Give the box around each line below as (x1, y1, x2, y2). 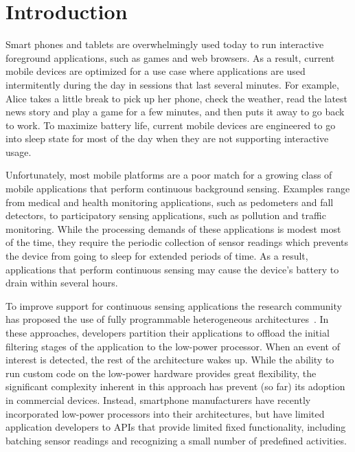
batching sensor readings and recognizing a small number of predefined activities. (5, 433, 347, 447)
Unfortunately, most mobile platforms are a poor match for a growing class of (5, 168, 332, 182)
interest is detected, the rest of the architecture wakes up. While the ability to (5, 352, 334, 367)
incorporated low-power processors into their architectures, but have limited (5, 406, 325, 420)
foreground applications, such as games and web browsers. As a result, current (5, 50, 335, 65)
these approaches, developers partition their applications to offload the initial (5, 326, 330, 339)
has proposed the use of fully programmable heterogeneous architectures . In (5, 312, 329, 326)
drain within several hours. (5, 275, 118, 290)
